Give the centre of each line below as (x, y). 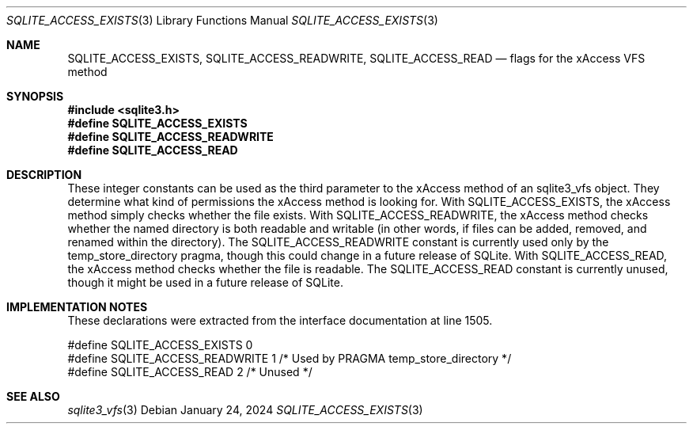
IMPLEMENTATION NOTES (77, 307)
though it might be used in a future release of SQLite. (205, 282)
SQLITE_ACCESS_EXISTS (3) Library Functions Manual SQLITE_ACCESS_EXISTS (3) (222, 20)
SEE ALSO (33, 396)
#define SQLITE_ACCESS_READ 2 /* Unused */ (190, 372)
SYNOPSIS (35, 96)
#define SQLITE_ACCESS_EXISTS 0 (160, 345)
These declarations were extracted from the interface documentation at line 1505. (280, 320)
